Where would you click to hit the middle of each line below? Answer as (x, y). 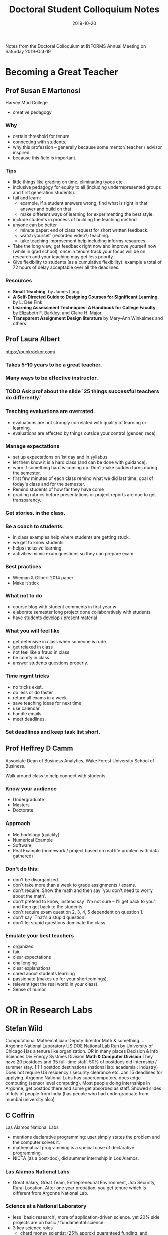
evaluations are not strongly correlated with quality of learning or (79, 422)
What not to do (24, 596)
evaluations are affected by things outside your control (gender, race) (84, 433)
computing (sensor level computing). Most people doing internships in (78, 1083)
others (19, 323)
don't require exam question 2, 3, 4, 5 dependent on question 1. (78, 912)
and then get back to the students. (48, 907)
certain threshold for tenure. (42, 136)
